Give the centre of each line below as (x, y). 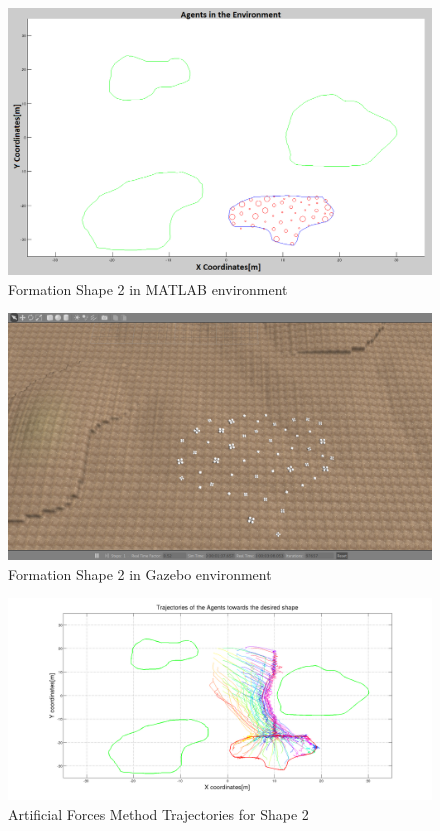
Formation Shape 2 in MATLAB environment (148, 288)
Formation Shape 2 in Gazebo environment (140, 573)
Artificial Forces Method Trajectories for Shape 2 (158, 813)
